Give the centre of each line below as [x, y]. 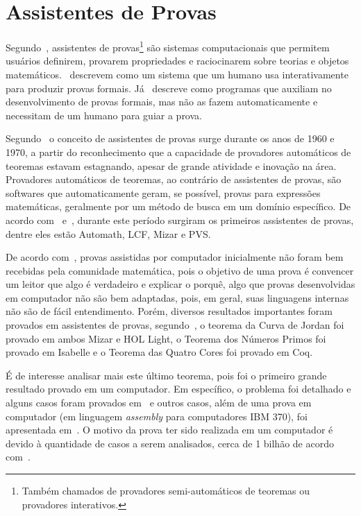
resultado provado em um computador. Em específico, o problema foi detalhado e [178, 389]
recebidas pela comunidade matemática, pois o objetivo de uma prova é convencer [180, 270]
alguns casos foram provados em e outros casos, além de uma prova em [159, 403]
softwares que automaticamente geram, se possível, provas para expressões [163, 192]
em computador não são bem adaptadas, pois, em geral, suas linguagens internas [177, 297]
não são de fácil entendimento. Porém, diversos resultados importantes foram [169, 311]
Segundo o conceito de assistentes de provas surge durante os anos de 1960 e [170, 138]
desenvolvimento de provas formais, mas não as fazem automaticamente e [162, 102]
